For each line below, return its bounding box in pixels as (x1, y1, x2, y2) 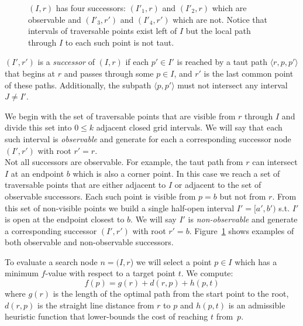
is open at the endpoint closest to (5, 213, 125, 225)
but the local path (185, 25, 251, 37)
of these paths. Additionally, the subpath (5, 78, 151, 91)
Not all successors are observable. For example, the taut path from (5, 156, 243, 168)
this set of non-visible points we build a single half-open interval (5, 201, 235, 214)
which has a (235, 255, 277, 267)
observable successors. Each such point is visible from (5, 190, 196, 202)
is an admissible (228, 298, 285, 311)
